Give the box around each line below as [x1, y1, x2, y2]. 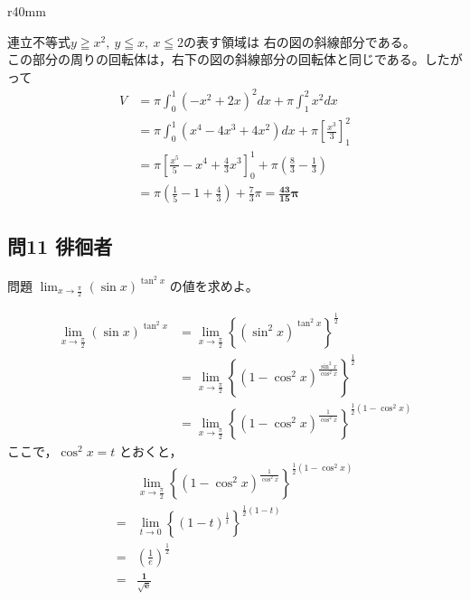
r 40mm [7, 2, 46, 20]
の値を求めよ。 [169, 276, 258, 295]
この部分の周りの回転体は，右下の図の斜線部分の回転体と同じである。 [7, 50, 425, 69]
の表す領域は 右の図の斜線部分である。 [183, 32, 416, 51]
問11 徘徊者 [7, 231, 113, 259]
